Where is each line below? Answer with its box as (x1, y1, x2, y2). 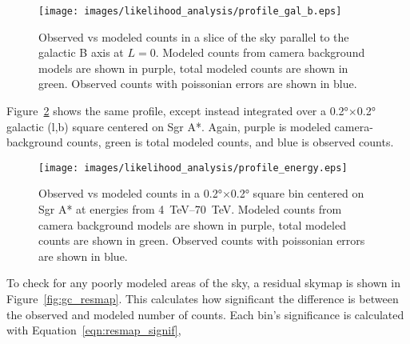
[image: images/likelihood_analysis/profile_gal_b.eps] (38, 6, 342, 17)
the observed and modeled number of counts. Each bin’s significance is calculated (6, 306, 404, 322)
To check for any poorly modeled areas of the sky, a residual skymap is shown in (6, 274, 400, 291)
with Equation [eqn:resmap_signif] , (6, 322, 181, 338)
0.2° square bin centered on (230, 185, 364, 202)
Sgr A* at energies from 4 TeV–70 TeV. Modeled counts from (38, 201, 342, 218)
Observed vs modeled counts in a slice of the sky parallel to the (38, 28, 349, 45)
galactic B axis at (38, 44, 124, 61)
